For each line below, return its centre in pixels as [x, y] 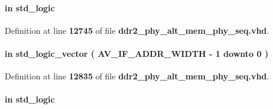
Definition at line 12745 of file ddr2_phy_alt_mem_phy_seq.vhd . [137, 30]
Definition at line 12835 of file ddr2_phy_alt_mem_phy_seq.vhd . [137, 76]
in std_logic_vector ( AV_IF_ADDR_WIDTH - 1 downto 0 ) [137, 53]
